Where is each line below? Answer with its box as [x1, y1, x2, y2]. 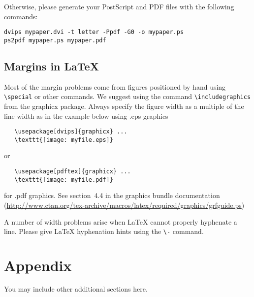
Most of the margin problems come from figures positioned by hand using [4, 81, 226, 92]
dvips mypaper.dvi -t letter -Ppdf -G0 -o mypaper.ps [4, 29, 184, 36]
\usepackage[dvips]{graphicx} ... [14, 128, 127, 135]
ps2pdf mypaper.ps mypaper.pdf [4, 36, 106, 44]
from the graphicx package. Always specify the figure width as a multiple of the [4, 100, 244, 111]
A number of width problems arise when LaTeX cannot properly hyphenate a [4, 216, 237, 227]
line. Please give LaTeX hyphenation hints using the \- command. [4, 226, 204, 236]
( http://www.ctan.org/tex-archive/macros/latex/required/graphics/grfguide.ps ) [4, 199, 245, 210]
